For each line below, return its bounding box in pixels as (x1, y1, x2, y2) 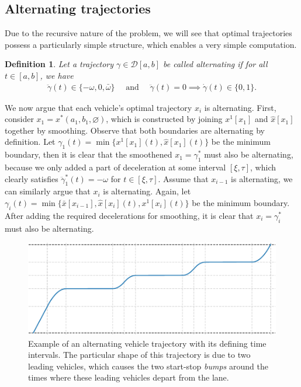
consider (5, 113, 34, 125)
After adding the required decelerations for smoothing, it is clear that (5, 209, 254, 221)
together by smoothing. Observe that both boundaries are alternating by (5, 124, 265, 136)
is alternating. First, (204, 101, 276, 113)
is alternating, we (231, 172, 293, 184)
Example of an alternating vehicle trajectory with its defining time (28, 337, 267, 349)
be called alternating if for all (162, 58, 268, 70)
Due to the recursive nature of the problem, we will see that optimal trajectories (5, 27, 292, 39)
